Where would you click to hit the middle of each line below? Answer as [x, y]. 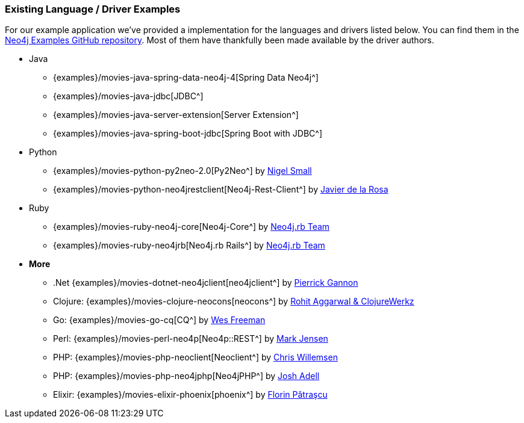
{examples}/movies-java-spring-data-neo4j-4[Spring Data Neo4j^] [186, 78]
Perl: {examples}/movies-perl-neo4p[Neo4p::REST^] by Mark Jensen [191, 339]
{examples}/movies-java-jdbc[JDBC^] [128, 96]
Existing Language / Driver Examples [93, 9]
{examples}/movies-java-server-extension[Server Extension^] [176, 115]
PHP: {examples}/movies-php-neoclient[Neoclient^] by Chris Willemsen [195, 357]
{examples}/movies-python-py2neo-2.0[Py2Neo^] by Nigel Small [182, 171]
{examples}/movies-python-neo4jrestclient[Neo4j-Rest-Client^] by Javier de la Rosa [221, 190]
